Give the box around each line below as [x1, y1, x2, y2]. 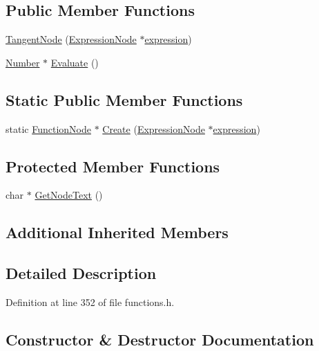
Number [6, 55, 40, 69]
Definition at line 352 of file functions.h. [6, 294, 175, 309]
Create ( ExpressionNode [102, 121, 205, 136]
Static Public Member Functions [6, 89, 243, 110]
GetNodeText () [35, 188, 103, 202]
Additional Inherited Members [6, 222, 229, 243]
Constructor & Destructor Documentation [6, 328, 314, 350]
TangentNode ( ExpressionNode [6, 32, 137, 46]
